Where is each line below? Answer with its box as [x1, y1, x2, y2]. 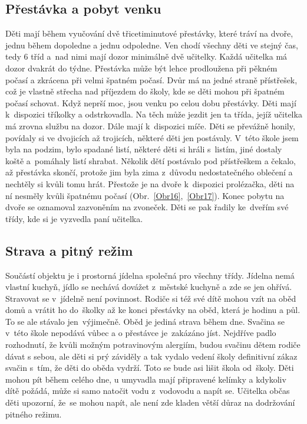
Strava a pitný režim [5, 241, 133, 259]
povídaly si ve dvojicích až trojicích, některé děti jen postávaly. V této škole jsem [5, 131, 299, 143]
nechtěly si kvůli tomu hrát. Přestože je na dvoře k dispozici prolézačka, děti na [5, 177, 295, 190]
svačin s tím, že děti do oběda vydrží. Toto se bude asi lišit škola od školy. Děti [5, 361, 294, 374]
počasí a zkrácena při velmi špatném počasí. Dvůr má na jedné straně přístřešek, [5, 73, 298, 86]
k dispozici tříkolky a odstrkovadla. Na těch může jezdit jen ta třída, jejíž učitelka [5, 108, 302, 120]
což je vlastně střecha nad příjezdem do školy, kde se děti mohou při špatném [5, 85, 285, 97]
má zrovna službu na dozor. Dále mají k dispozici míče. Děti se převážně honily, [5, 119, 295, 132]
